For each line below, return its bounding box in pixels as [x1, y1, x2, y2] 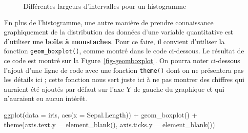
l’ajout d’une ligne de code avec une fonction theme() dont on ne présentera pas [4, 65, 244, 75]
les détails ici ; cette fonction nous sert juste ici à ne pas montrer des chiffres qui [4, 74, 245, 84]
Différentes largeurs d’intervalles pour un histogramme [23, 1, 186, 11]
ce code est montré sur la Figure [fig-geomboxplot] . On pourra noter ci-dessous [4, 55, 240, 66]
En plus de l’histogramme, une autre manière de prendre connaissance [4, 17, 214, 27]
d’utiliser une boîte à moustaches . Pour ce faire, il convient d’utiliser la [4, 36, 225, 46]
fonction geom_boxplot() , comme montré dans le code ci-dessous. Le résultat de [4, 46, 244, 56]
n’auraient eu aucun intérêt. [4, 93, 87, 103]
